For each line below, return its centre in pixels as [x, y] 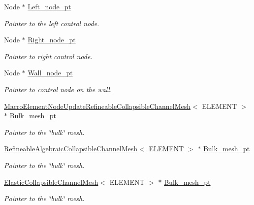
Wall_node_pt [50, 73]
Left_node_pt [49, 6]
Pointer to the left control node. [52, 23]
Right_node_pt [52, 40]
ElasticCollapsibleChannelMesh [51, 182]
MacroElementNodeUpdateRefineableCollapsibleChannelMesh [97, 106]
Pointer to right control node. [48, 56]
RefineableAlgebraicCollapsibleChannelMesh [71, 149]
